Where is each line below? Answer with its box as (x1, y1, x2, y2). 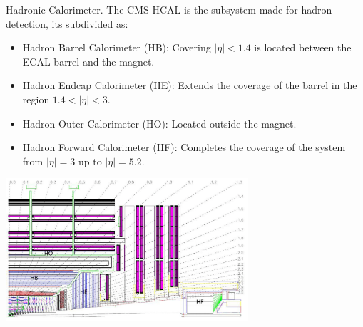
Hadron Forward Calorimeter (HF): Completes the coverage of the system (22, 140, 346, 155)
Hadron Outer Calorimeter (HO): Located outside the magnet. (22, 115, 297, 130)
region (22, 91, 50, 106)
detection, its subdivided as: (6, 16, 128, 31)
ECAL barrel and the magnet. (22, 53, 155, 68)
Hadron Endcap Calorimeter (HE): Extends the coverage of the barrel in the (22, 78, 357, 93)
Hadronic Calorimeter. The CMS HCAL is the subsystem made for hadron (6, 2, 332, 16)
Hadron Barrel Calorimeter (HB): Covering (22, 40, 211, 55)
